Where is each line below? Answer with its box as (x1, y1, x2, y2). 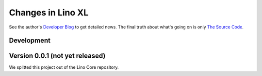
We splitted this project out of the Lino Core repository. (9, 64, 119, 70)
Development (9, 37, 51, 45)
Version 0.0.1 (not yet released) (9, 52, 106, 60)
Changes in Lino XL (9, 7, 89, 18)
